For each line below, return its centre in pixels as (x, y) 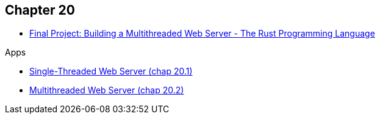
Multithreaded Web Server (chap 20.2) (107, 90)
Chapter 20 (40, 10)
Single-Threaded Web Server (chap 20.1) (111, 71)
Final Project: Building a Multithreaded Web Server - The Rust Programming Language (202, 34)
